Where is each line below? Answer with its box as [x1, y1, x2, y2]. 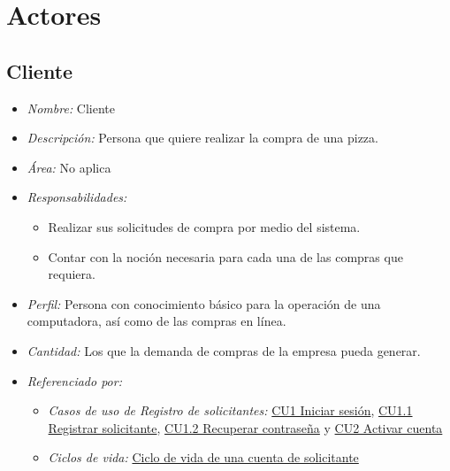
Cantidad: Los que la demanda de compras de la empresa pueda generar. [27, 341, 421, 359]
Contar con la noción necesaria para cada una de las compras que [48, 247, 403, 266]
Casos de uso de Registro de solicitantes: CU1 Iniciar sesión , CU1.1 [48, 401, 413, 420]
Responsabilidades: [27, 188, 127, 206]
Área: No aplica [27, 158, 111, 176]
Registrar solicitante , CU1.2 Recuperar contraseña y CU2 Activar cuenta [48, 418, 443, 436]
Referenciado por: [27, 371, 122, 390]
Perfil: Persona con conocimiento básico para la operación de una [27, 294, 381, 313]
